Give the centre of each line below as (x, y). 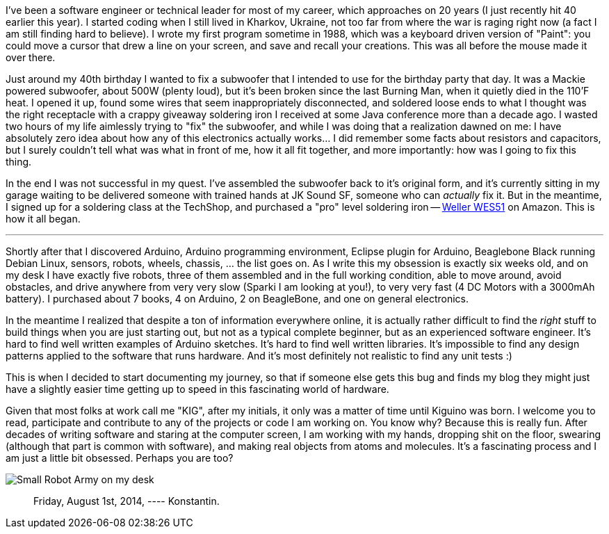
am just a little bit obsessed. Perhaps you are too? (120, 458)
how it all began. (43, 219)
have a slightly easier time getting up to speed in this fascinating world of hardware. (197, 389)
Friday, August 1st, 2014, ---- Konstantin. (127, 501)
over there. (31, 57)
